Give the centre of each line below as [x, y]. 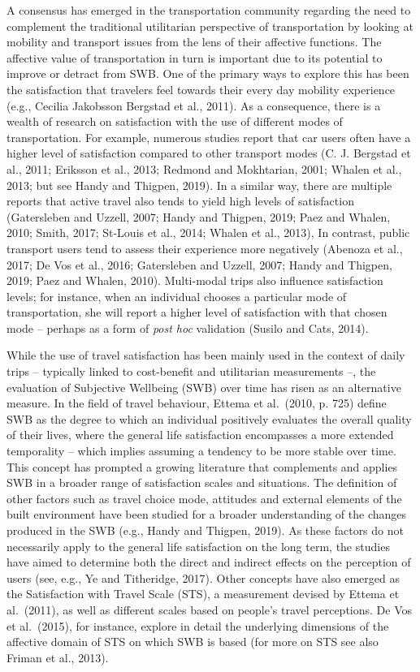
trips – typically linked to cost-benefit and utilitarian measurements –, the [191, 371]
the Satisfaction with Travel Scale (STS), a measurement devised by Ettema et [203, 594]
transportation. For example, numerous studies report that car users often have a [209, 137]
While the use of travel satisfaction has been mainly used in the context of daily [206, 355]
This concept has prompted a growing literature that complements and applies [202, 466]
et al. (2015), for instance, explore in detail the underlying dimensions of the [198, 625]
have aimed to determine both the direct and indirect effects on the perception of [209, 562]
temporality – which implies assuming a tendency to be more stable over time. [201, 451]
